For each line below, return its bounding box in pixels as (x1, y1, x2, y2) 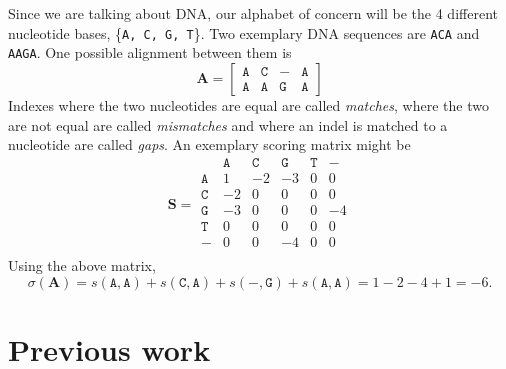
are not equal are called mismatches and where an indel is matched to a (8, 114, 448, 135)
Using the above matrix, (8, 254, 156, 275)
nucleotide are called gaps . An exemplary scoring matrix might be (8, 134, 411, 155)
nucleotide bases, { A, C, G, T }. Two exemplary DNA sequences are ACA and (8, 22, 480, 43)
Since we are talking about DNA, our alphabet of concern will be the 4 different (8, 3, 498, 23)
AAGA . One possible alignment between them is (8, 42, 292, 63)
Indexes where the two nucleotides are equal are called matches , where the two (8, 94, 489, 115)
